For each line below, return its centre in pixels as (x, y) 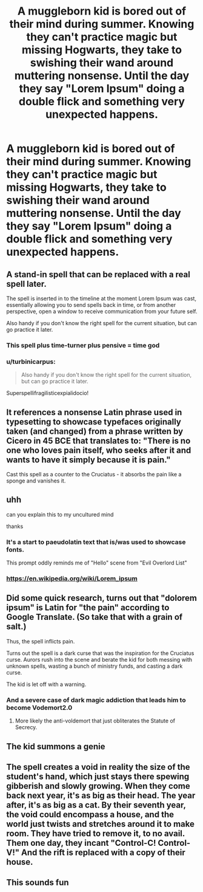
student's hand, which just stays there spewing (98, 776)
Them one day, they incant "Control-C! (81, 843)
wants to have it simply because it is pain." (88, 460)
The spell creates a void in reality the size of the (98, 767)
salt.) (16, 627)
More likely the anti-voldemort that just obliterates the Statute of (95, 721)
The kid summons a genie (56, 746)
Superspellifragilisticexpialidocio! (48, 393)
